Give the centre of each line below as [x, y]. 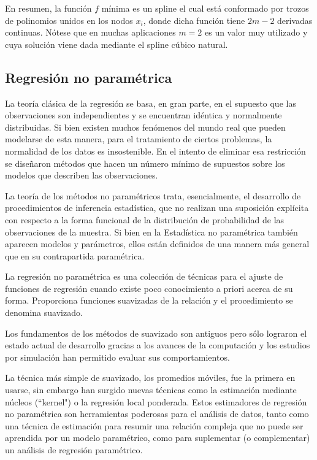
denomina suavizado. [44, 312]
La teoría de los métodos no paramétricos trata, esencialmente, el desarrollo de [153, 195]
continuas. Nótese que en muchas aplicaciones [90, 32]
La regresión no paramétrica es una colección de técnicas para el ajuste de [144, 276]
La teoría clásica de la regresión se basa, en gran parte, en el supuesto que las [151, 103]
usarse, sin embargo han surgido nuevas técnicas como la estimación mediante [151, 390]
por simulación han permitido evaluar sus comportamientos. [117, 357]
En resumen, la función [48, 8]
